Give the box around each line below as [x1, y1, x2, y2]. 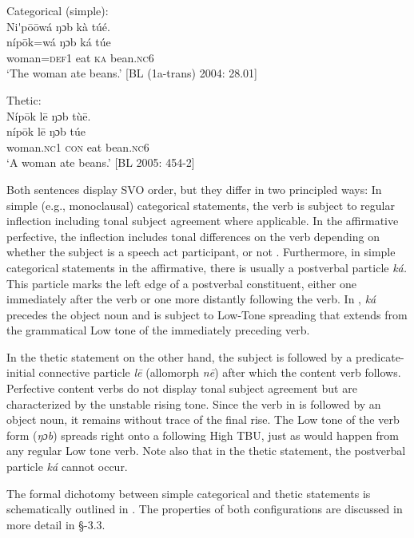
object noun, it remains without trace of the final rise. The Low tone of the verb [6, 411, 400, 428]
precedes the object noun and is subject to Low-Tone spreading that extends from [6, 306, 408, 322]
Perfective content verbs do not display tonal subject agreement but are [6, 380, 357, 397]
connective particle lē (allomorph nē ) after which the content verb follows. [38, 364, 401, 381]
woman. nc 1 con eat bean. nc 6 [6, 138, 149, 155]
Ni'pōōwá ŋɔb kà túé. [6, 18, 110, 34]
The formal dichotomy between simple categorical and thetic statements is [6, 485, 371, 501]
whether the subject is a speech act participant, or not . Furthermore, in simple [6, 243, 396, 260]
